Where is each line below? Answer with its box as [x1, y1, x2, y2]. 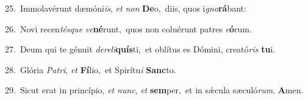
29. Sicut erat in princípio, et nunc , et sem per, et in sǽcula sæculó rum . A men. [5, 84, 304, 96]
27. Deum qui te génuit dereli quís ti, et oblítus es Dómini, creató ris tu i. [5, 43, 276, 55]
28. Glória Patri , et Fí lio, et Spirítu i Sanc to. [5, 63, 176, 76]
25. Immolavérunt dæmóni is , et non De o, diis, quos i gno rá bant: [5, 2, 246, 14]
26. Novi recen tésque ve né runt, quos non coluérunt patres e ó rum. [5, 22, 252, 35]
